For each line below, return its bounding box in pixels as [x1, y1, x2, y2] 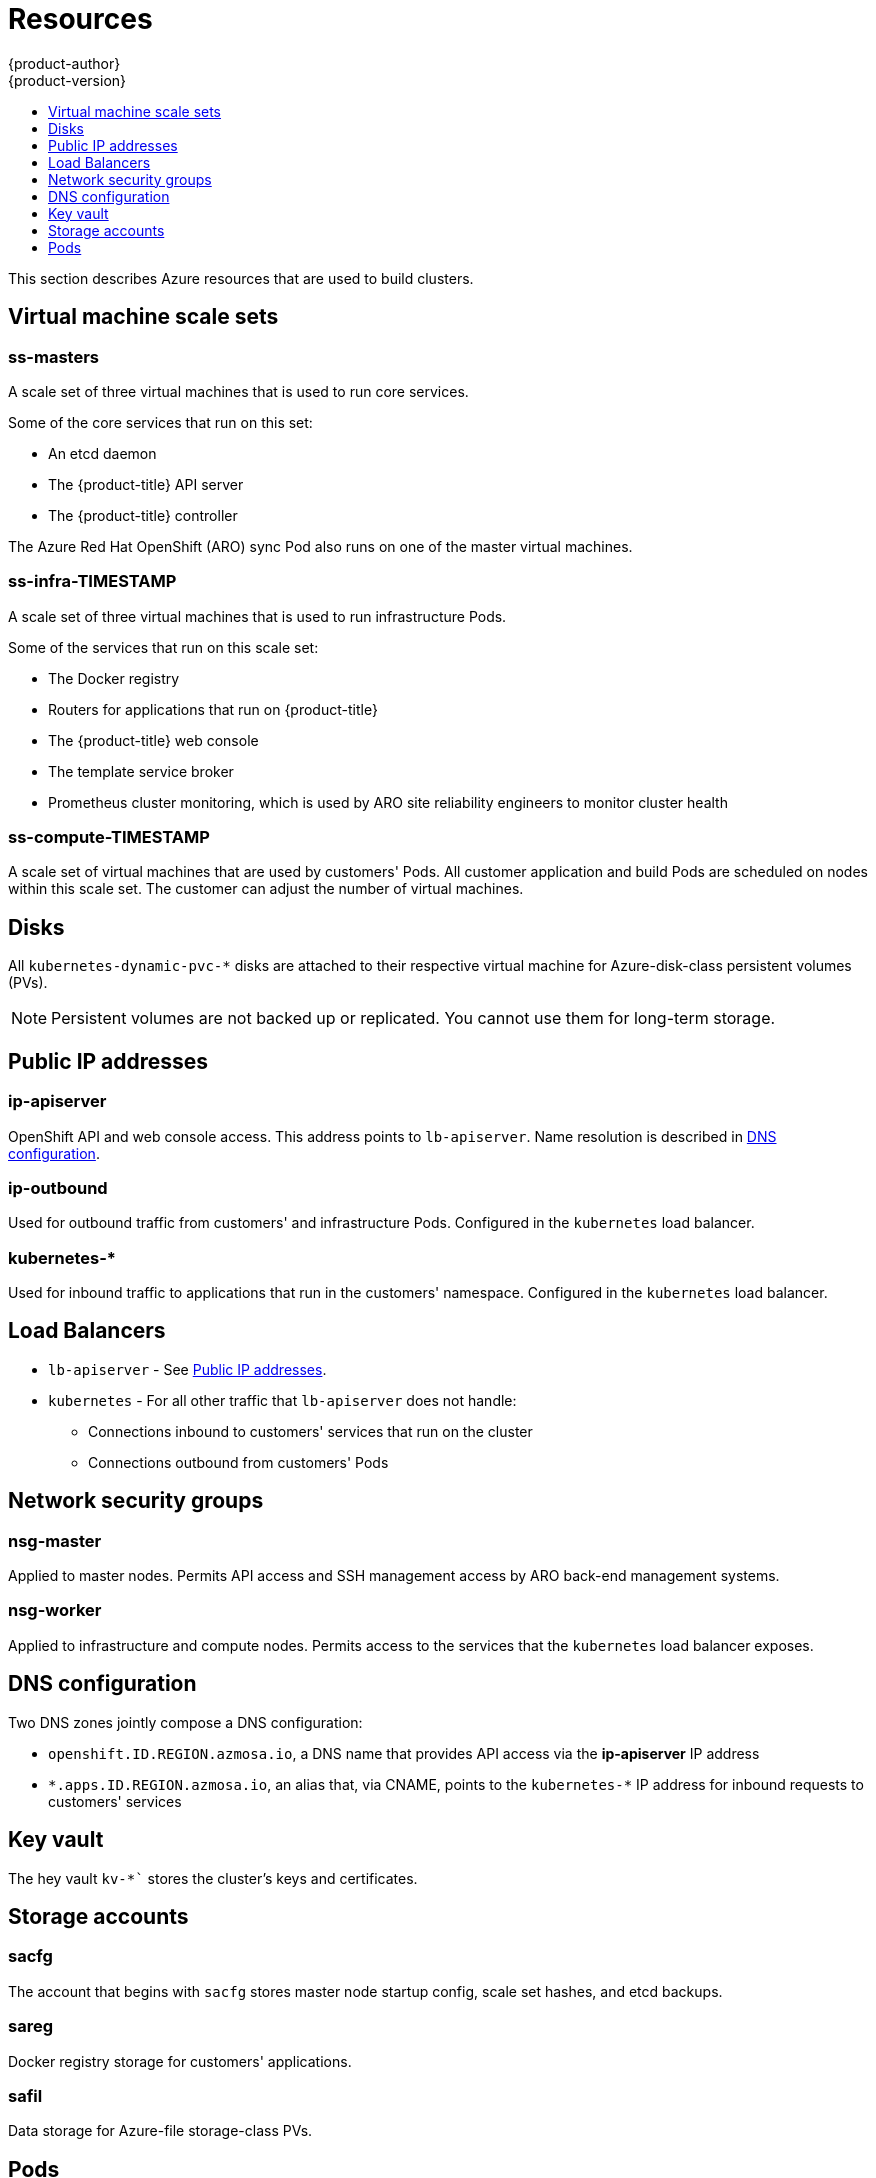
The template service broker [48, 762, 234, 780]
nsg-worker [8, 1600, 102, 1621]
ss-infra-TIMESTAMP [8, 571, 177, 592]
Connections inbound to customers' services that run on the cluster [88, 1422, 533, 1440]
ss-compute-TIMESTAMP [8, 827, 210, 848]
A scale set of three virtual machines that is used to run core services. [8, 382, 469, 400]
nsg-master [8, 1530, 102, 1551]
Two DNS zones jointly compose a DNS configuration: [8, 1713, 363, 1731]
